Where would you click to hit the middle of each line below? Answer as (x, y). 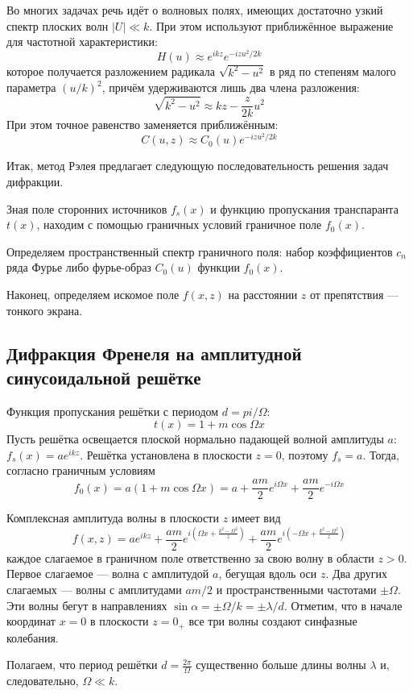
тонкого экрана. (45, 310)
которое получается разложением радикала (111, 71)
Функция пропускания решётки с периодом (113, 411)
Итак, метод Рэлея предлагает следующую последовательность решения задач (198, 166)
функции (219, 267)
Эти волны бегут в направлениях (87, 605)
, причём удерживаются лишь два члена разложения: (231, 87)
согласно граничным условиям (81, 470)
